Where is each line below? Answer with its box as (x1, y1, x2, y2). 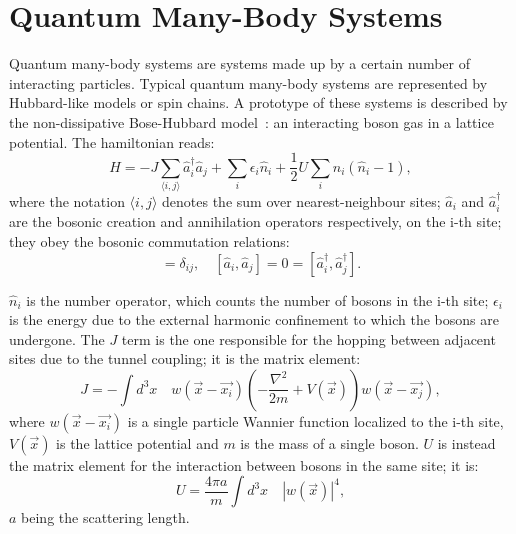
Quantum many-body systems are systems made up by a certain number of (9, 53, 470, 74)
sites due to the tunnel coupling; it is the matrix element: (9, 348, 361, 369)
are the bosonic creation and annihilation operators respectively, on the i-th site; (9, 211, 502, 232)
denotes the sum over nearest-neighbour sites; (162, 190, 441, 211)
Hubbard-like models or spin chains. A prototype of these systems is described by (9, 92, 508, 113)
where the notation (9, 190, 125, 211)
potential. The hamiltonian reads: (9, 131, 215, 152)
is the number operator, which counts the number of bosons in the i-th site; (26, 289, 489, 310)
